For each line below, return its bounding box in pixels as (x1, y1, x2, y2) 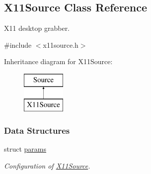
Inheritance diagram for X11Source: (4, 56, 113, 67)
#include (4, 39, 32, 50)
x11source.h (43, 39, 78, 50)
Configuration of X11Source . (4, 160, 90, 171)
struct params (4, 144, 47, 154)
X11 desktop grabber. (4, 23, 70, 33)
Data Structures (4, 124, 70, 137)
